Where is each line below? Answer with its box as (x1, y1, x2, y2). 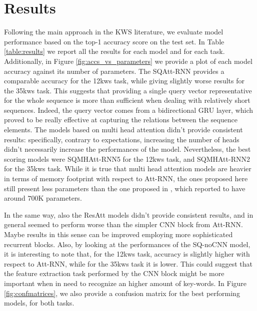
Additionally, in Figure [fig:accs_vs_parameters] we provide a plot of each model (4, 55, 252, 66)
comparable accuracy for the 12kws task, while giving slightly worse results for (4, 75, 244, 86)
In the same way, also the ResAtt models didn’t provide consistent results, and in (4, 209, 253, 220)
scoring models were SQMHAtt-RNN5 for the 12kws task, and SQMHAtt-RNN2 (4, 153, 250, 164)
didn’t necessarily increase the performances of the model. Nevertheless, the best (4, 144, 251, 154)
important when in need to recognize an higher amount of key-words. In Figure (4, 278, 247, 288)
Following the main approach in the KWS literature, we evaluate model (4, 26, 223, 37)
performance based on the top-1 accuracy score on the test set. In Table (4, 36, 224, 46)
